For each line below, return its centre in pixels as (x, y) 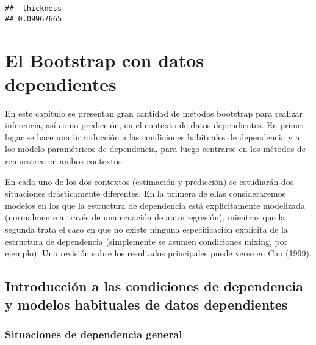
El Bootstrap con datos (105, 60)
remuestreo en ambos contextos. (65, 161)
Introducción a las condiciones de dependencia (154, 286)
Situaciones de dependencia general (94, 334)
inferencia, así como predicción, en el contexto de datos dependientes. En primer (155, 125)
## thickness (34, 9)
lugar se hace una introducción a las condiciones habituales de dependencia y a (153, 136)
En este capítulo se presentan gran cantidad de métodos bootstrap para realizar (154, 113)
